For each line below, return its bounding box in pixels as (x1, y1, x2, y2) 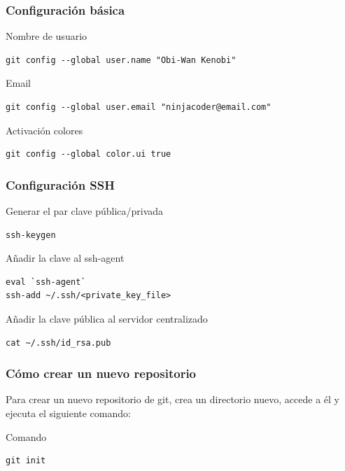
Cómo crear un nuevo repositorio (6, 365, 197, 382)
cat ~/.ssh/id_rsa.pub (6, 337, 111, 348)
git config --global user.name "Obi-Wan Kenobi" (6, 55, 237, 65)
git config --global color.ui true (6, 149, 171, 160)
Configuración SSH (6, 176, 115, 193)
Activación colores (6, 122, 83, 137)
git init (6, 456, 46, 466)
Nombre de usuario (6, 29, 87, 43)
